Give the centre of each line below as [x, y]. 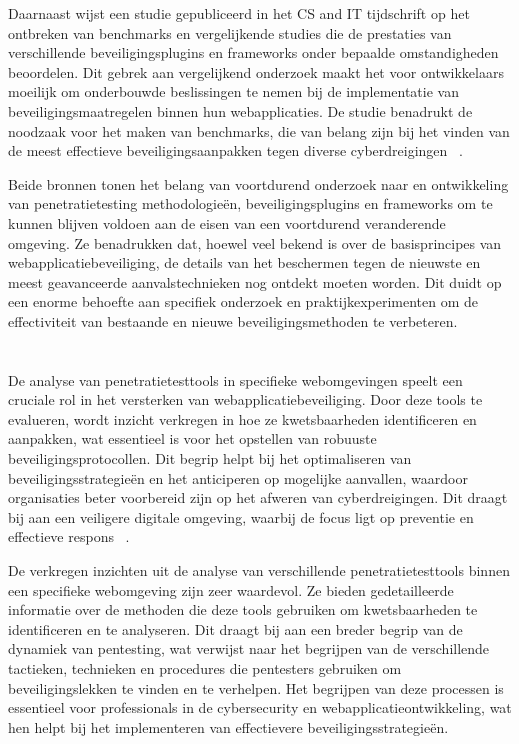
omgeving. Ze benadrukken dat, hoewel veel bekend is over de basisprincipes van [255, 242]
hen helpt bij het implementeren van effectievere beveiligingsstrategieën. [228, 726]
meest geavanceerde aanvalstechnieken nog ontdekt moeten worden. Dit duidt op [255, 281]
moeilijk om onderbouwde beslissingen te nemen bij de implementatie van [233, 91]
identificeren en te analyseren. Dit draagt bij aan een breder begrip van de [235, 628]
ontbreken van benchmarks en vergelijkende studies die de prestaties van [230, 32]
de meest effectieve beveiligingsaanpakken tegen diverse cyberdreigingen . [235, 150]
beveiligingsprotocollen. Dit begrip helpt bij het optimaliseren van [210, 458]
